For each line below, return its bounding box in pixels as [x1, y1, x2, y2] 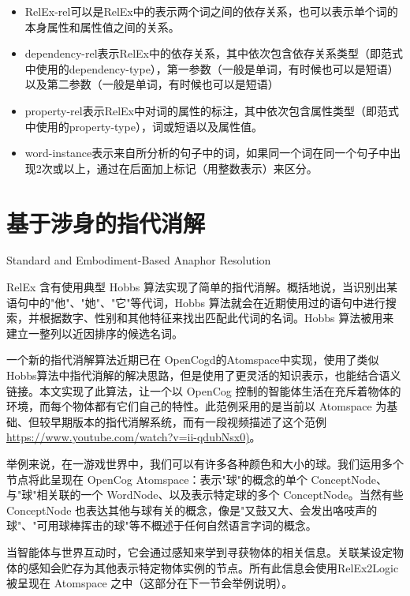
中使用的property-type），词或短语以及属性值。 [24, 118, 263, 134]
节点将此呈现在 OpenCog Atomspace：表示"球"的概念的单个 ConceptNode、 [6, 470, 388, 487]
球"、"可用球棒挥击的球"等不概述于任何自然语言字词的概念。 [6, 517, 317, 534]
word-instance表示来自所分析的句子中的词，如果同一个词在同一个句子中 [24, 144, 390, 161]
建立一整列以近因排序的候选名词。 [6, 324, 183, 341]
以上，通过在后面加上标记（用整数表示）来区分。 [63, 159, 318, 176]
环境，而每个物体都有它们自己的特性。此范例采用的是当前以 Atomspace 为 [6, 398, 387, 414]
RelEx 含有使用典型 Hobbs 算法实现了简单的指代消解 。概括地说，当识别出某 [6, 279, 397, 295]
